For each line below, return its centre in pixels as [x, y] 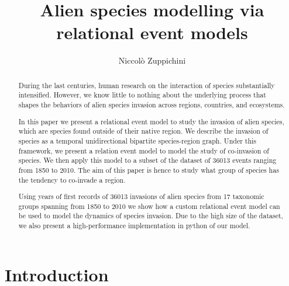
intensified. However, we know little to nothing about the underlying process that [142, 95]
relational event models [152, 32]
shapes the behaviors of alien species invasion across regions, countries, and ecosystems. [152, 105]
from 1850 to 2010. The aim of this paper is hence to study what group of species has [149, 170]
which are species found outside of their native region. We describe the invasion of [143, 131]
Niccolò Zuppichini [152, 60]
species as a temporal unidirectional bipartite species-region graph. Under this [137, 140]
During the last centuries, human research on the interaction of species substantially [147, 85]
